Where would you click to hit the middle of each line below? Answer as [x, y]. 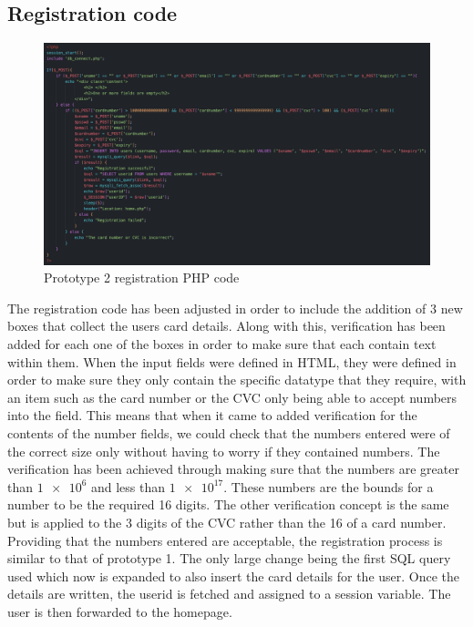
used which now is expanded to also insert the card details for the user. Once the [234, 576]
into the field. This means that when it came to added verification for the [212, 415]
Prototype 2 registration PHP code [142, 278]
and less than [128, 486]
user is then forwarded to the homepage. [120, 611]
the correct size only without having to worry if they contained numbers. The [224, 451]
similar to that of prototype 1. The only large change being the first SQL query [229, 558]
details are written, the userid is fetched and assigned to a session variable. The [229, 594]
